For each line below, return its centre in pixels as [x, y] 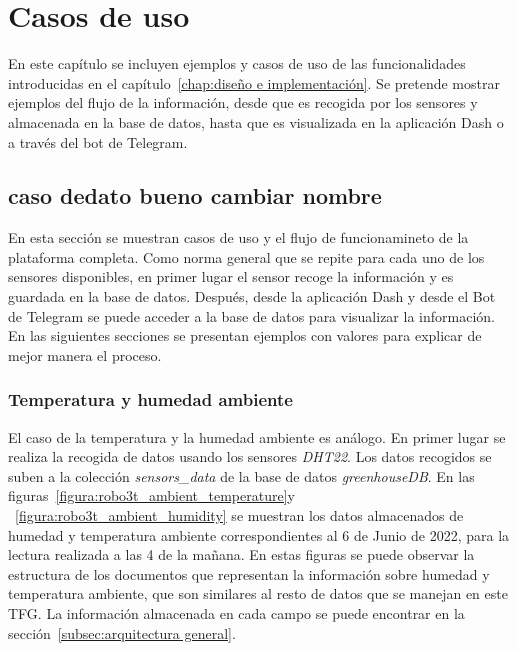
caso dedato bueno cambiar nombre [195, 195]
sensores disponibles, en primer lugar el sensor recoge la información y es [231, 276]
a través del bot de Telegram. [98, 141]
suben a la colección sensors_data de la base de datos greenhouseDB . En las [241, 475]
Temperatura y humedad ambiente [150, 399]
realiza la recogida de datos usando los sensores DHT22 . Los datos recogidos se [250, 456]
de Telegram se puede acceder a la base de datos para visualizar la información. [251, 315]
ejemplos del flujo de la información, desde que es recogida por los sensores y [243, 102]
